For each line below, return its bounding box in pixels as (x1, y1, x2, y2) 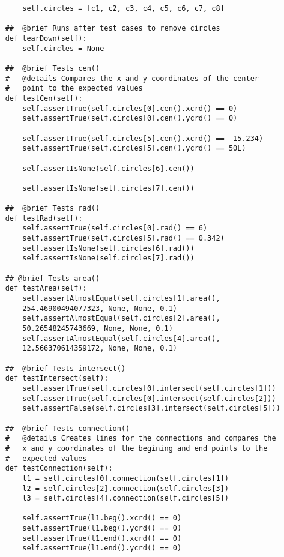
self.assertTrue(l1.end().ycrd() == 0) (22, 544, 182, 553)
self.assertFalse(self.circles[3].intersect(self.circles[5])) (22, 404, 280, 413)
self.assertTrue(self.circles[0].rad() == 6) (22, 224, 208, 233)
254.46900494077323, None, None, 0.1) (22, 304, 177, 313)
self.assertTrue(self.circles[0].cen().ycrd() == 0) (22, 114, 238, 123)
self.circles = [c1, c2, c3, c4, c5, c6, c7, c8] (22, 4, 225, 13)
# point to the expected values (5, 84, 143, 93)
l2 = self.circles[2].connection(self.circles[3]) (22, 484, 229, 493)
